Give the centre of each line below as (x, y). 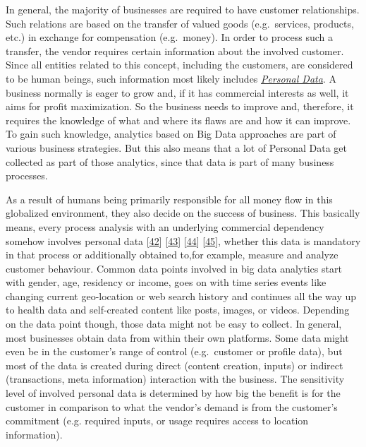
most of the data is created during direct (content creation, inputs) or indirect (175, 365)
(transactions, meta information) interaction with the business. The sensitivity (175, 379)
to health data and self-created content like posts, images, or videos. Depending (178, 310)
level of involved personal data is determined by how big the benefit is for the (173, 393)
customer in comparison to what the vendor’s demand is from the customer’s (172, 406)
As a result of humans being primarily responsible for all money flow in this (169, 199)
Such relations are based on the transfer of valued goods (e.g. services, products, (180, 23)
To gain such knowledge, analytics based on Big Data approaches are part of (171, 134)
